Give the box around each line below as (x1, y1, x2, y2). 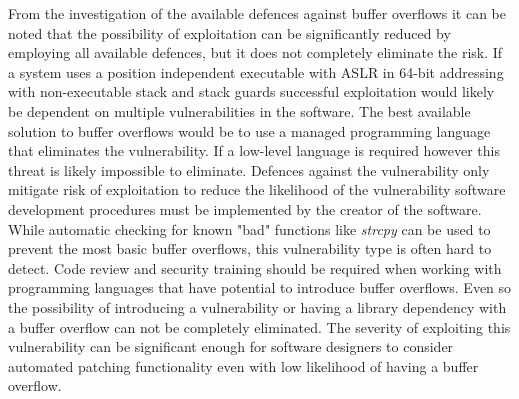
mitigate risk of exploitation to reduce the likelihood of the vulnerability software (8, 179, 506, 200)
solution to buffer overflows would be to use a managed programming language (8, 120, 491, 141)
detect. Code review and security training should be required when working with (8, 257, 502, 278)
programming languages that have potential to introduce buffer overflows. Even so (8, 277, 512, 298)
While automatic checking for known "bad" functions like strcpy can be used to (8, 218, 491, 239)
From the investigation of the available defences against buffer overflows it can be (8, 3, 506, 23)
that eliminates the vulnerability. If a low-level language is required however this (8, 140, 500, 161)
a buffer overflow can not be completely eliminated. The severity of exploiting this (8, 316, 511, 337)
